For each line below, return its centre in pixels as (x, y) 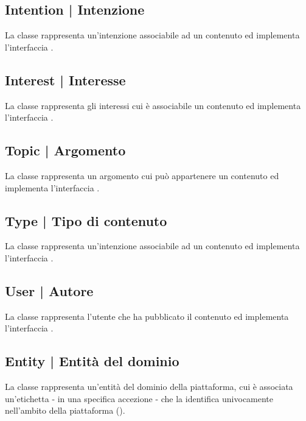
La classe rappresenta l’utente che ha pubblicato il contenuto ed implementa (147, 316)
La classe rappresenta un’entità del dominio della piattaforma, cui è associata (149, 387)
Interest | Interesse (65, 80)
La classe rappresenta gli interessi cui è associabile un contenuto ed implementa (153, 105)
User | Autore (49, 290)
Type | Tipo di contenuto (86, 220)
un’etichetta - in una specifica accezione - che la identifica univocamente (139, 398)
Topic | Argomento (65, 150)
